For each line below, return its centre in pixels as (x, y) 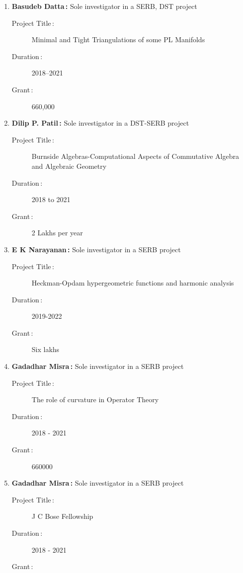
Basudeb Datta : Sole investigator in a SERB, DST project (104, 6)
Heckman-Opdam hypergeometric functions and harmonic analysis (133, 283)
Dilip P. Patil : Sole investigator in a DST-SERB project (100, 123)
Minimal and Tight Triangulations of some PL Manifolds (118, 39)
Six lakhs (45, 349)
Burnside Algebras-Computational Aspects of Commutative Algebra (135, 156)
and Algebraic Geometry (69, 166)
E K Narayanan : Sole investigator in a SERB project (96, 249)
